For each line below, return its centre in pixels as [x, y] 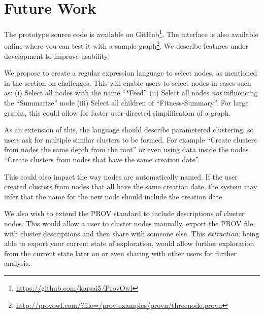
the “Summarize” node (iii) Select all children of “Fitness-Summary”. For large [126, 102]
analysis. [17, 263]
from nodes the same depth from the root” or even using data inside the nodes [126, 149]
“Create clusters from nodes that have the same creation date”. [102, 159]
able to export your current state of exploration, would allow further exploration [129, 243]
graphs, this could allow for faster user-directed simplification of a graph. [118, 112]
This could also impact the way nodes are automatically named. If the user [121, 176]
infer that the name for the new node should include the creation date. [114, 196]
